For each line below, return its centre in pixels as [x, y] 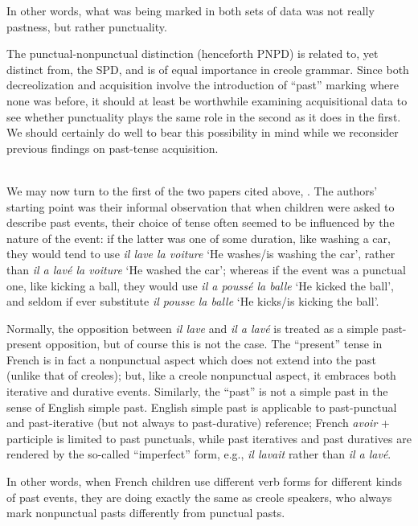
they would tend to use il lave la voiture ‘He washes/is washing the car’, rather [201, 254]
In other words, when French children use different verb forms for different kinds [205, 481]
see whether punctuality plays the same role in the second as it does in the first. [204, 116]
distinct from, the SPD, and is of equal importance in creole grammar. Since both [208, 69]
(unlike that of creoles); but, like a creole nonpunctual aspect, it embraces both [201, 375]
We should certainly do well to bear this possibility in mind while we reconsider [203, 132]
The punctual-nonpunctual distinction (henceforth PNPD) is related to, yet [193, 53]
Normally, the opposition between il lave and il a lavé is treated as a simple [193, 328]
